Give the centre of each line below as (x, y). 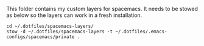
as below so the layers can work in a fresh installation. (74, 15)
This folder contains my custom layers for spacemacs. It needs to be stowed (102, 9)
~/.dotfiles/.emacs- (141, 31)
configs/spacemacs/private (40, 37)
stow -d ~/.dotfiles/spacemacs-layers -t (60, 31)
